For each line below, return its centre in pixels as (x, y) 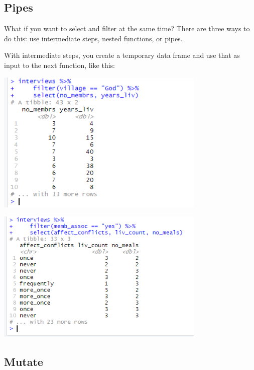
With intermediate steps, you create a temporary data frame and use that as (122, 55)
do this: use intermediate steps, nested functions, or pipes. (93, 38)
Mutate (24, 361)
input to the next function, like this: (60, 65)
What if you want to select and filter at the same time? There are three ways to (127, 28)
